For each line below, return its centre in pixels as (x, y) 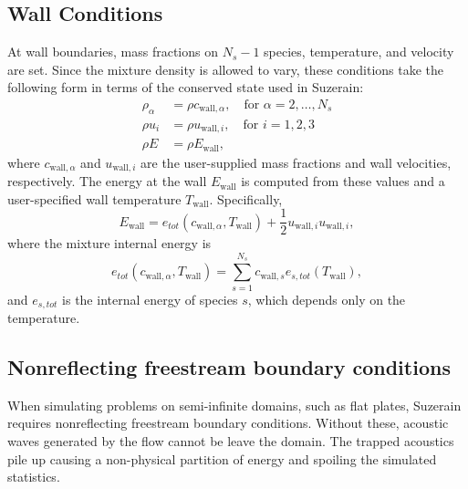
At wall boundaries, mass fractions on (113, 52)
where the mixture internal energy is (109, 243)
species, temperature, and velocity (359, 52)
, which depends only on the (327, 299)
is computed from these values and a (343, 181)
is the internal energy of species (150, 299)
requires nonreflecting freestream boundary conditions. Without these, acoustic (228, 423)
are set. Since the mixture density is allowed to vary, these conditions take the (226, 69)
